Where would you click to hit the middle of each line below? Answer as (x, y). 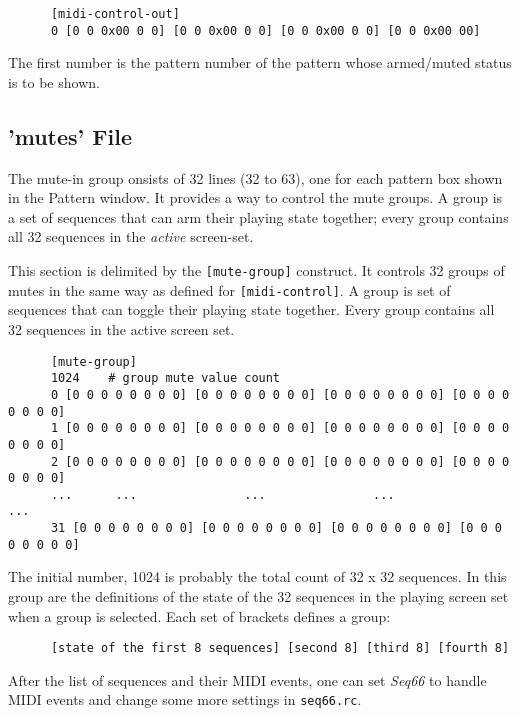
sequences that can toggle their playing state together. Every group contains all (251, 309)
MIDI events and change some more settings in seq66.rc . (185, 699)
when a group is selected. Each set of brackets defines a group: (199, 615)
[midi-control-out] (115, 14)
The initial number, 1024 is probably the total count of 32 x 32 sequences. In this (257, 576)
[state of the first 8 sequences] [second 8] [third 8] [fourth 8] (280, 648)
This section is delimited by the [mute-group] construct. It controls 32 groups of (256, 270)
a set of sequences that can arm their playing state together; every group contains (258, 216)
